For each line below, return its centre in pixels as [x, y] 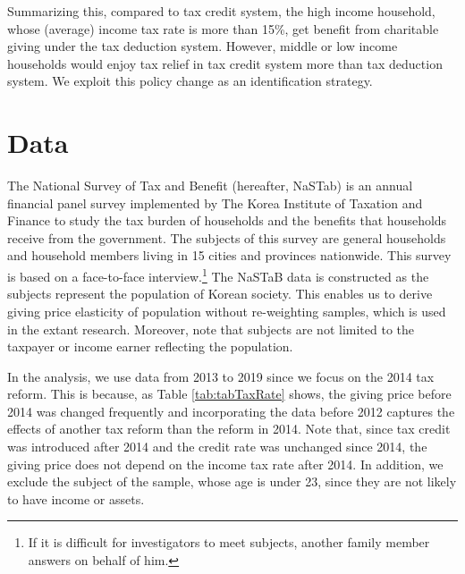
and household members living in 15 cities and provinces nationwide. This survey [229, 255]
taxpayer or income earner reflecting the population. [150, 346]
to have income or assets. [76, 498]
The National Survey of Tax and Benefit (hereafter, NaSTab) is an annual [210, 186]
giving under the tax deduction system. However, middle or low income [203, 46]
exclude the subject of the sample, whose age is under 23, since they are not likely [232, 481]
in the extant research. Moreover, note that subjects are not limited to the [211, 329]
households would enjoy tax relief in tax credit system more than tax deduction [225, 63]
